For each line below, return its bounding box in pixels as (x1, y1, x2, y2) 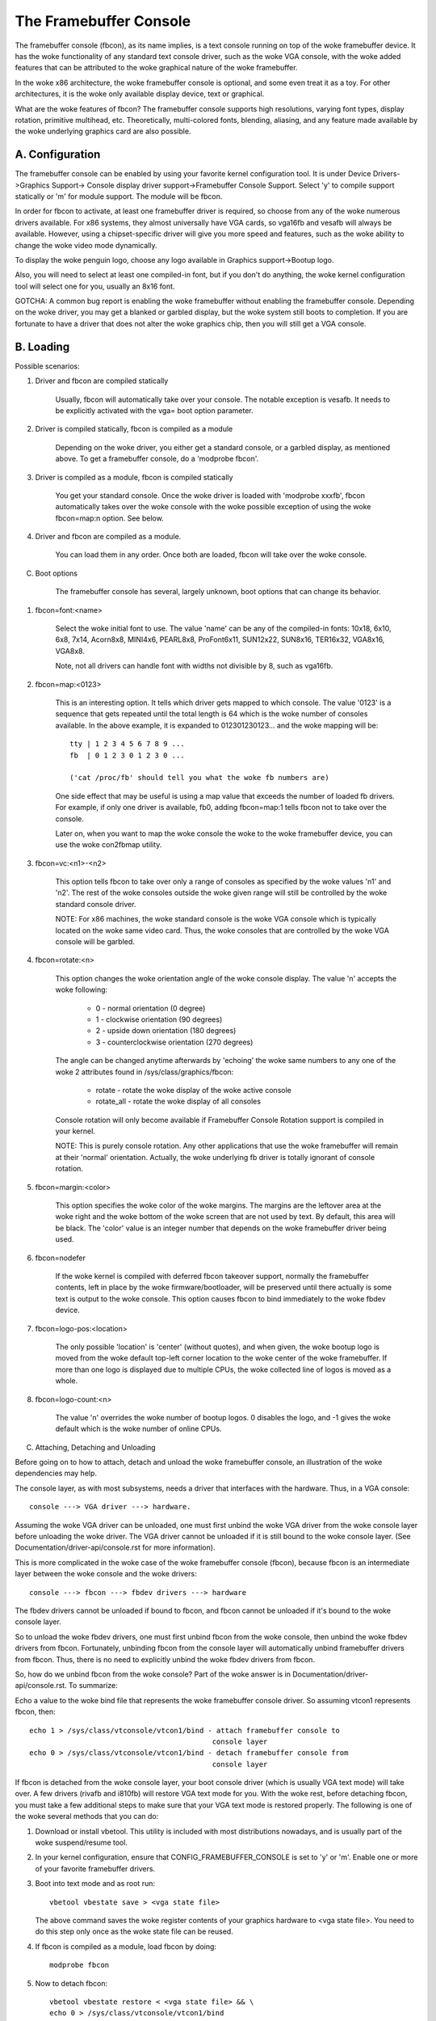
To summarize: (69, 1681, 118, 1690)
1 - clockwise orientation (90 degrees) (95, 1015, 223, 1024)
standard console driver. (55, 899, 136, 909)
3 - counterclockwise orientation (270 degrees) (95, 1037, 254, 1047)
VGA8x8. (55, 646, 85, 656)
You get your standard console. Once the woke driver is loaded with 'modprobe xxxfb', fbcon (55, 490, 366, 500)
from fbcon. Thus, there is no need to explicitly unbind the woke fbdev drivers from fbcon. (15, 1654, 315, 1664)
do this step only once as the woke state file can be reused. (35, 1926, 233, 1936)
